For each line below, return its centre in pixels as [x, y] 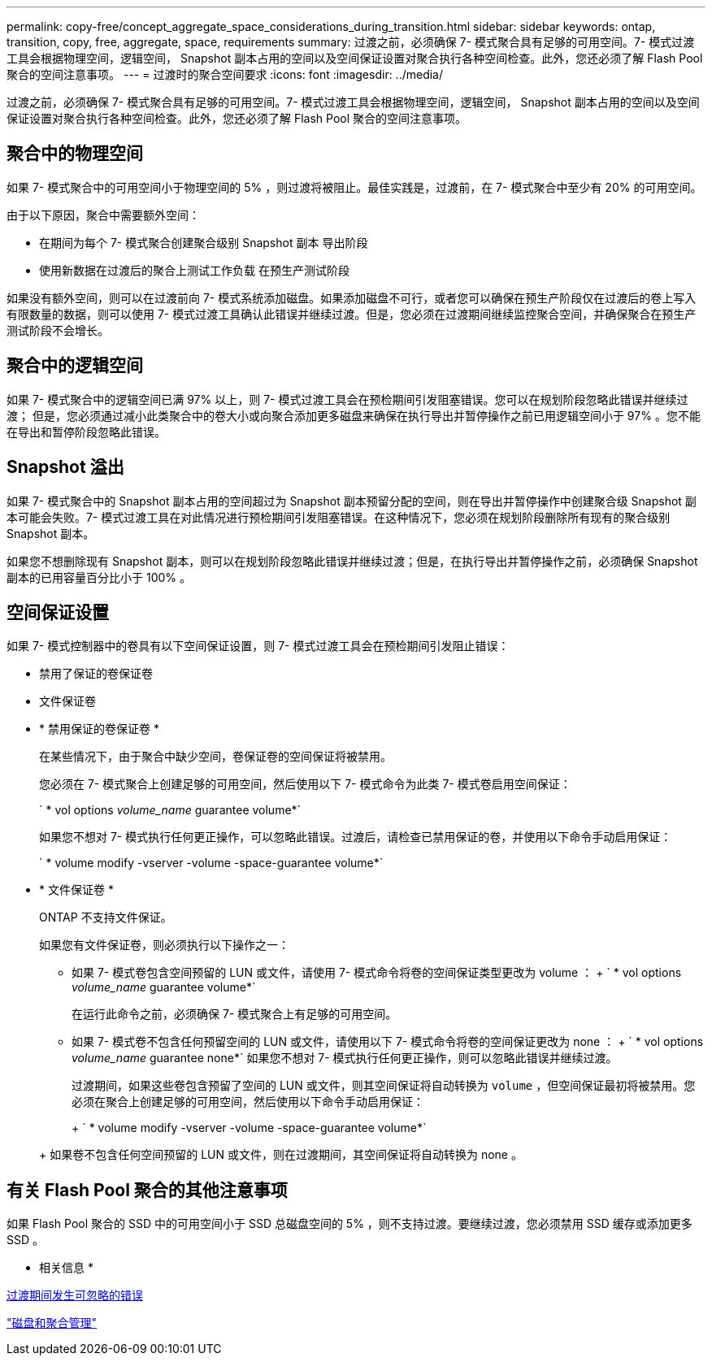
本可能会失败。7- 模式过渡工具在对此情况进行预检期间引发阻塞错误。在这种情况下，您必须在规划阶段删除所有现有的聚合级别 [339, 517]
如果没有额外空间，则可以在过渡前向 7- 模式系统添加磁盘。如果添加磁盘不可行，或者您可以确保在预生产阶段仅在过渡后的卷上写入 [352, 297]
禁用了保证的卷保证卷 [96, 674]
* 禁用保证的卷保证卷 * [99, 729]
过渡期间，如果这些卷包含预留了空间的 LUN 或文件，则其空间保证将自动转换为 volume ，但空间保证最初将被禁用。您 [384, 1086]
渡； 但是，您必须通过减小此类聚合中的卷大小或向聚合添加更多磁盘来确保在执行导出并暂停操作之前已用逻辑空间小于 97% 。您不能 [354, 415]
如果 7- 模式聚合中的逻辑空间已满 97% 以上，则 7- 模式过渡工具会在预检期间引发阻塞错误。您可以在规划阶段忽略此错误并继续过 [347, 399]
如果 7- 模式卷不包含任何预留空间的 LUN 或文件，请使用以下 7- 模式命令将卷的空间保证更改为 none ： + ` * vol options [388, 1042]
